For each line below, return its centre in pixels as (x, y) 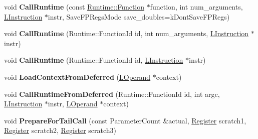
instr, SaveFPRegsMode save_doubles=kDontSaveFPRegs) (139, 16)
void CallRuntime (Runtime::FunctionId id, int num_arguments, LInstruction (126, 33)
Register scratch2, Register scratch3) (60, 130)
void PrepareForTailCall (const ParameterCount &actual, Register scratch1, (125, 120)
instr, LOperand (73, 104)
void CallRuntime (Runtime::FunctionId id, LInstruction (94, 60)
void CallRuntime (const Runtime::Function (74, 7)
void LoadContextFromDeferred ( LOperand (77, 77)
